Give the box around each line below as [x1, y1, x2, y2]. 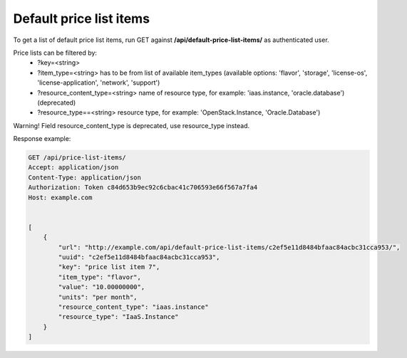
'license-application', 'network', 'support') [37, 78, 160, 87]
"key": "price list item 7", [58, 263, 160, 271]
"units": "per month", [58, 293, 138, 301]
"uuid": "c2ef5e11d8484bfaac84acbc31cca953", [58, 253, 220, 261]
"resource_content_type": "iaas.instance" [58, 302, 210, 311]
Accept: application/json [28, 164, 119, 172]
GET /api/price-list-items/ [28, 154, 126, 162]
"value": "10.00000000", [58, 283, 145, 291]
